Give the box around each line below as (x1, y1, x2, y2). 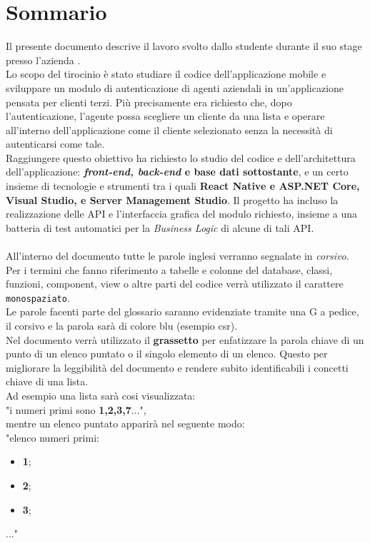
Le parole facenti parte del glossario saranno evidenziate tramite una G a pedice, (6, 304, 359, 319)
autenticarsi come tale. (6, 136, 105, 151)
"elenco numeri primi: (6, 430, 99, 445)
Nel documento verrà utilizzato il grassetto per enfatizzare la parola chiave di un (6, 332, 364, 347)
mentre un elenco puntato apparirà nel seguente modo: (6, 416, 245, 431)
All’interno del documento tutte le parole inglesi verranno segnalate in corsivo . (6, 248, 349, 263)
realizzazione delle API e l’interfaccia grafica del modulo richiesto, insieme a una (6, 206, 358, 221)
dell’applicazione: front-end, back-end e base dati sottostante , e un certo (6, 164, 349, 179)
